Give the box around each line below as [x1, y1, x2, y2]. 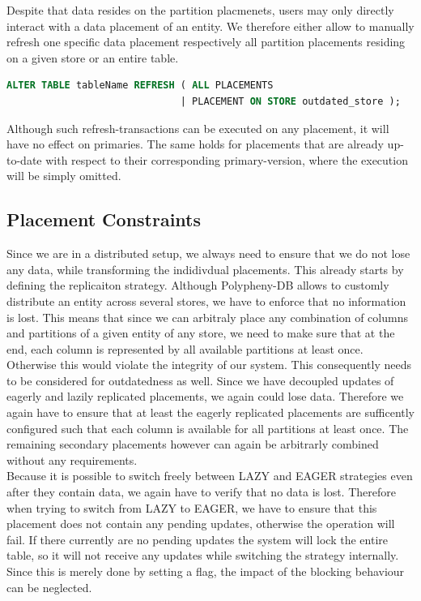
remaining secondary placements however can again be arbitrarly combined [6, 436, 379, 453]
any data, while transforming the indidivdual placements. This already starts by [6, 260, 404, 277]
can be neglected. [6, 578, 92, 595]
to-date [6, 151, 42, 168]
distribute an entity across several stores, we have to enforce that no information [6, 292, 406, 309]
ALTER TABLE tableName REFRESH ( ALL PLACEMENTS [6, 79, 274, 92]
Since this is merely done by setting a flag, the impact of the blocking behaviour [6, 563, 405, 580]
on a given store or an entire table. [6, 49, 179, 66]
